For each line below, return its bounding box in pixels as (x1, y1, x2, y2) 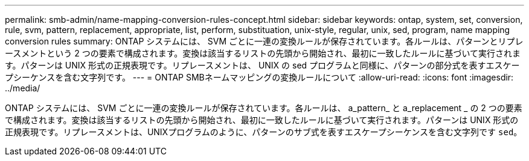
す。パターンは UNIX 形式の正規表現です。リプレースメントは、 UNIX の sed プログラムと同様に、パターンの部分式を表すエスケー (5, 60, 520, 70)
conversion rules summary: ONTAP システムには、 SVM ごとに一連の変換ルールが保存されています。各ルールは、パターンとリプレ (5, 36, 524, 46)
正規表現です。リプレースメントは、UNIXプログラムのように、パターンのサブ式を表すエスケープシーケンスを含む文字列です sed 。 (5, 127, 522, 137)
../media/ (5, 83, 40, 93)
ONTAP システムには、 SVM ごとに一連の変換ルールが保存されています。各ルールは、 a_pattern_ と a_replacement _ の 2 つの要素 (5, 103, 522, 113)
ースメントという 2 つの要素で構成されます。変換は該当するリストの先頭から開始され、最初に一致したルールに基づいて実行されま (5, 48, 521, 58)
